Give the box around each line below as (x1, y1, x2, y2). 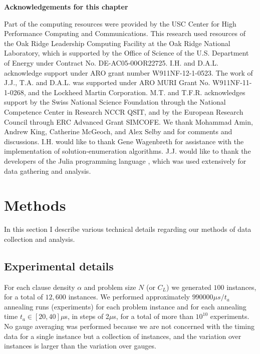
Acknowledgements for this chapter (4, 2, 128, 12)
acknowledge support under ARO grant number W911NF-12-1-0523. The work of (4, 67, 253, 78)
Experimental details (4, 258, 114, 273)
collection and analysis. (4, 233, 75, 244)
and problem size (84, 281, 136, 292)
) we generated (166, 281, 211, 292)
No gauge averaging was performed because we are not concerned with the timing (4, 320, 255, 331)
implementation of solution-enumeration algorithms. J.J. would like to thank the (4, 146, 251, 156)
